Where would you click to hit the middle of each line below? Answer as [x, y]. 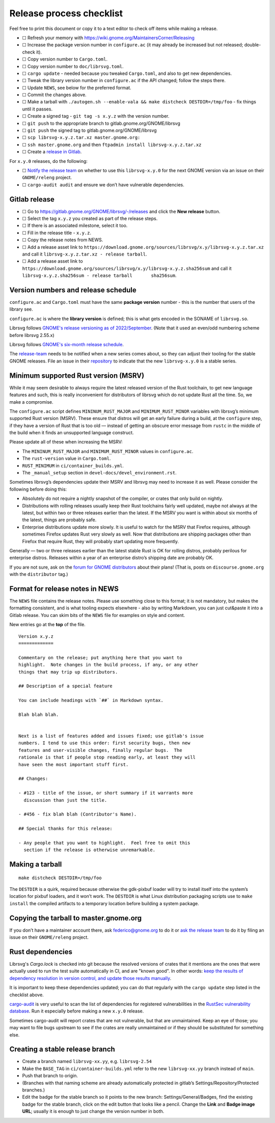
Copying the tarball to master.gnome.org [76, 918]
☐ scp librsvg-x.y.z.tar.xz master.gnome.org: [81, 137]
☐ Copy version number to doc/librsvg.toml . [73, 66]
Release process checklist [66, 13]
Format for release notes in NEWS [64, 589]
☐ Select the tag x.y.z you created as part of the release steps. [90, 218]
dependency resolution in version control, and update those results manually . [90, 978]
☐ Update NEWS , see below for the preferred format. [77, 88]
